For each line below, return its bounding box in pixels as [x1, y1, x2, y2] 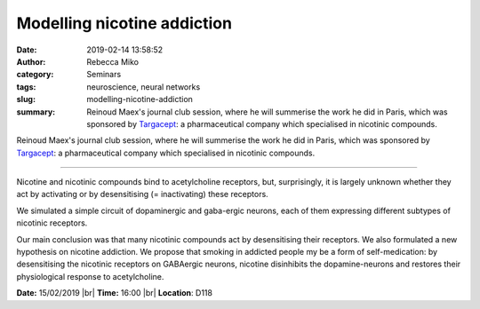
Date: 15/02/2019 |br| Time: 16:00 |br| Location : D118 [16, 288, 213, 298]
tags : [16, 81, 36, 92]
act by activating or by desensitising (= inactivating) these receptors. [16, 189, 268, 200]
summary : [16, 107, 56, 117]
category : [16, 69, 54, 80]
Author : [16, 56, 46, 67]
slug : [16, 94, 36, 105]
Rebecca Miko [86, 56, 140, 67]
